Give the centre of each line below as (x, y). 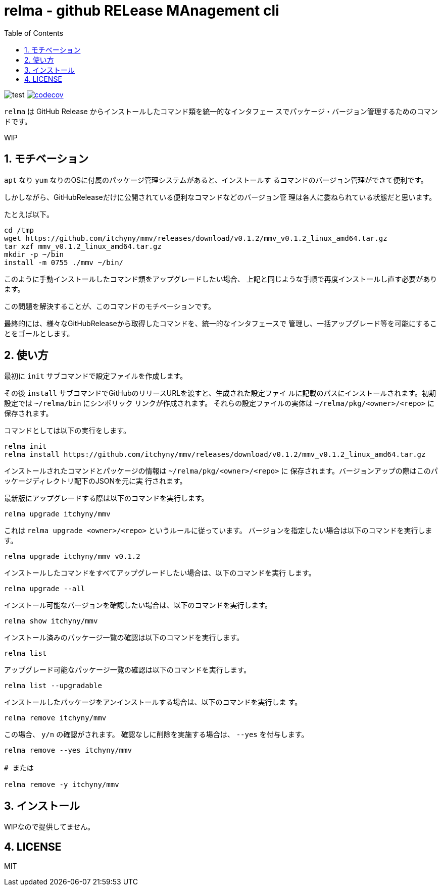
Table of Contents (34, 33)
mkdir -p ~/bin (34, 254)
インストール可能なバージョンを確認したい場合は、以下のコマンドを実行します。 (138, 605)
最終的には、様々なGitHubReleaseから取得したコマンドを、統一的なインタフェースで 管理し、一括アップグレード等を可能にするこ (221, 323)
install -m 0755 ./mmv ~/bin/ (64, 262)
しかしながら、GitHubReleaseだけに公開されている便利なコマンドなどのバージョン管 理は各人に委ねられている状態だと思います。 (220, 197)
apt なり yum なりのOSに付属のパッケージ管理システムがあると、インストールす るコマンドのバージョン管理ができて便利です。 (216, 180)
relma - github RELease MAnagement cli (142, 11)
